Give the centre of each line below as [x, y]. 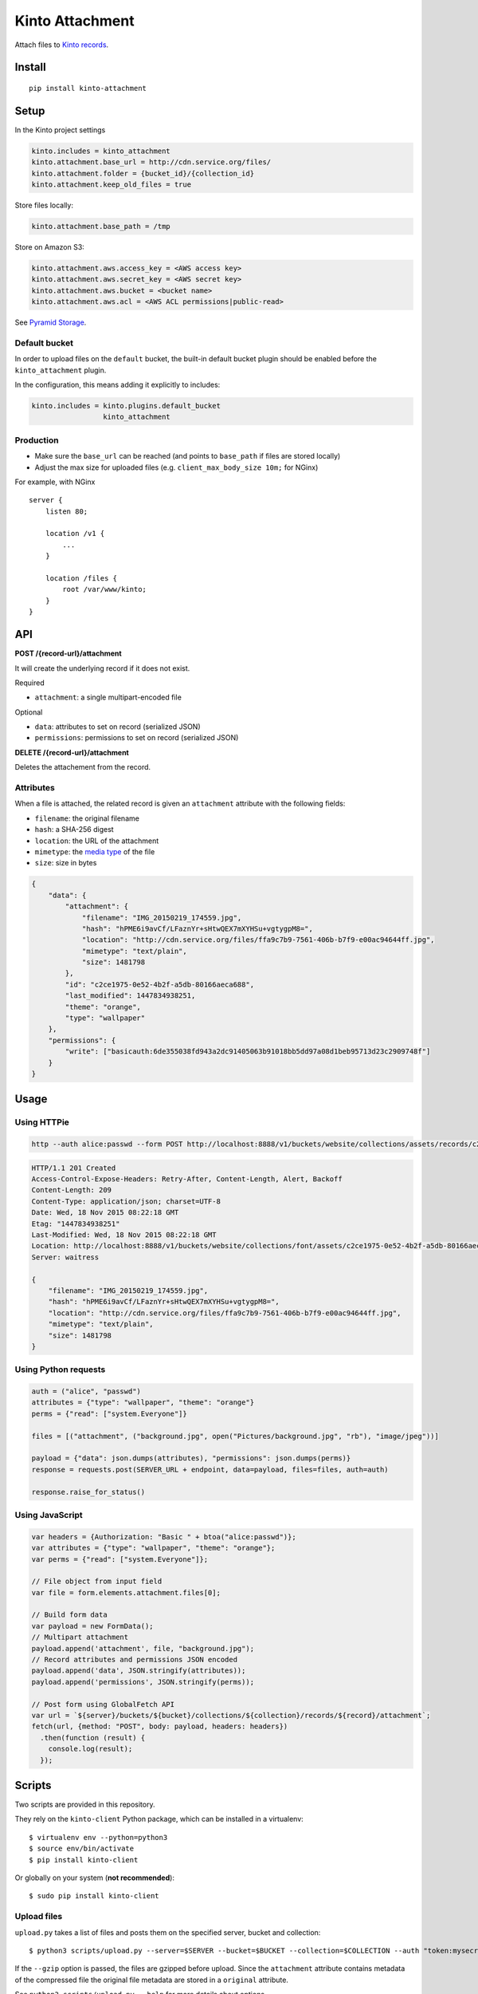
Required [29, 683]
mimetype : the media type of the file [95, 851]
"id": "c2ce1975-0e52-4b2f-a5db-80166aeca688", [160, 984]
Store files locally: [44, 205]
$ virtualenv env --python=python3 [98, 1837]
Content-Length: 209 [71, 1190]
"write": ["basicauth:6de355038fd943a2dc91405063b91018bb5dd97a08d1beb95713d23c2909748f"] [248, 1052]
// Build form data [69, 1615]
